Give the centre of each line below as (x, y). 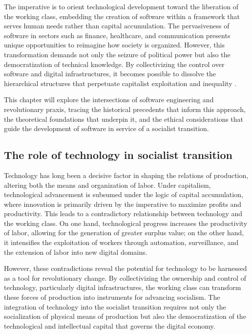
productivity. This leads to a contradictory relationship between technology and (123, 213)
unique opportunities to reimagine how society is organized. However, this (114, 45)
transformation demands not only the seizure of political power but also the (117, 54)
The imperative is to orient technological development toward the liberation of (121, 6)
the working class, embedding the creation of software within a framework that (122, 16)
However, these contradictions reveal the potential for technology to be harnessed (126, 268)
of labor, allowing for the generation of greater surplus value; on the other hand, (124, 233)
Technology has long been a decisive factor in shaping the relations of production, (126, 175)
